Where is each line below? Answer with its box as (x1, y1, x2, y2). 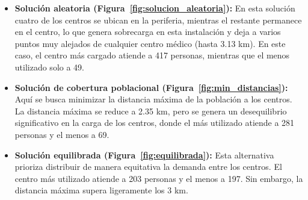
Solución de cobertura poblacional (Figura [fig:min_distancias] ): (14, 81, 288, 93)
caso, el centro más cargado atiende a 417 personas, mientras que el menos (14, 49, 290, 61)
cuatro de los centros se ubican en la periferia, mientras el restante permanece (14, 13, 302, 26)
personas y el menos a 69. (14, 128, 109, 140)
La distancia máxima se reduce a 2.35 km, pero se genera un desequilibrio (14, 104, 287, 117)
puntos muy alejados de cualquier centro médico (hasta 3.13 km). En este (14, 37, 286, 49)
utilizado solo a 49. (14, 60, 84, 73)
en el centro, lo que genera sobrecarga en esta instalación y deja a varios (14, 25, 281, 38)
